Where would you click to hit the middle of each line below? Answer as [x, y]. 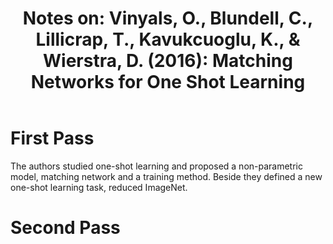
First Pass [52, 138]
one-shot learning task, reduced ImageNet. [99, 187]
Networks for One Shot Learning [168, 82]
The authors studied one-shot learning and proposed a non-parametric [156, 166]
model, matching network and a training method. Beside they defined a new [166, 176]
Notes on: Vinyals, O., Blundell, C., [168, 18]
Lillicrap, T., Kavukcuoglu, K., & [168, 39]
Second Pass [65, 228]
